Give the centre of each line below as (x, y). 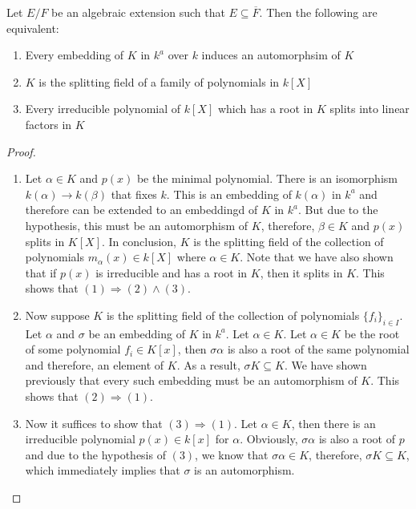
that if (41, 272)
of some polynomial (73, 349)
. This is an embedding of (229, 194)
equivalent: (33, 28)
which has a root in (265, 109)
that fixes (134, 194)
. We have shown (325, 364)
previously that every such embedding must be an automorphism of (191, 380)
